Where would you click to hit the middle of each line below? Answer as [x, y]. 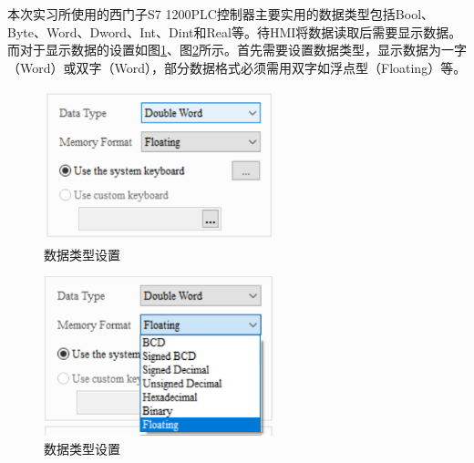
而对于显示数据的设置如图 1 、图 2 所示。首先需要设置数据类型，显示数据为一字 [237, 50]
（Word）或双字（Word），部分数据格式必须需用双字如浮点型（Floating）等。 [237, 67]
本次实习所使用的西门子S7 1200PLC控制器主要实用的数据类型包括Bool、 [221, 14]
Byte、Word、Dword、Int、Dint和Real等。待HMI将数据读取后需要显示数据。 [235, 31]
